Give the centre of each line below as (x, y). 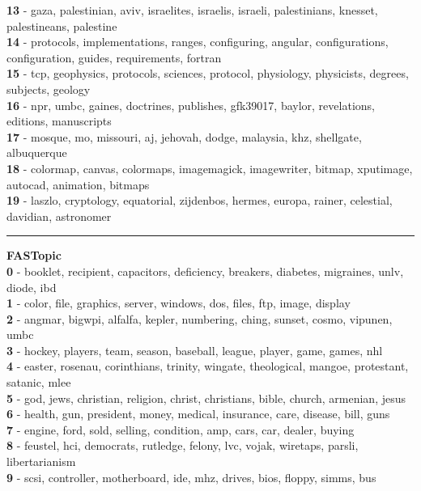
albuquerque (37, 152)
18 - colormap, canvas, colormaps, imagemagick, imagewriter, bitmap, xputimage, (210, 168)
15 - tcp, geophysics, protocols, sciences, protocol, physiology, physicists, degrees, (208, 73)
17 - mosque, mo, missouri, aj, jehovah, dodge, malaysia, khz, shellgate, (184, 136)
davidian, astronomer (59, 216)
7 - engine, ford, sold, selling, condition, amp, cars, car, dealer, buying (181, 429)
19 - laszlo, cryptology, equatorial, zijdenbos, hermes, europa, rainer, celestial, (200, 200)
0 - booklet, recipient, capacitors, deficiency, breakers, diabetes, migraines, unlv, (205, 271)
